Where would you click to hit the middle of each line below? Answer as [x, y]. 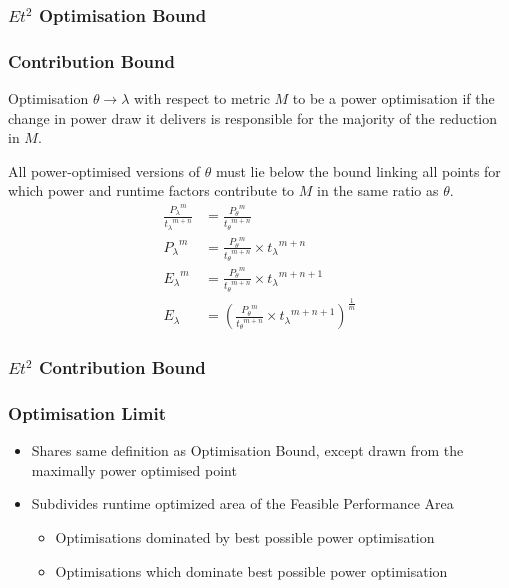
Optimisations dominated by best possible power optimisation [245, 537]
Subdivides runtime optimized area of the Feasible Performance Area [242, 503]
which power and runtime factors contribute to [151, 190]
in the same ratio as [378, 190]
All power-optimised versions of [104, 170]
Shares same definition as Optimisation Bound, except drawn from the [247, 450]
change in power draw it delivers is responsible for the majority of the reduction [253, 117]
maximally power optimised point [134, 469]
